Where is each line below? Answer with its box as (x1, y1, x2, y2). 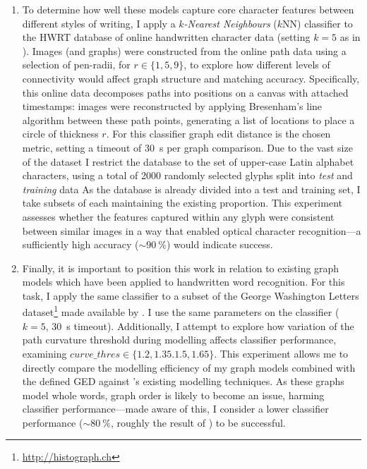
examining (22, 346, 67, 360)
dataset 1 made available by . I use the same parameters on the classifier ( (22, 303, 339, 319)
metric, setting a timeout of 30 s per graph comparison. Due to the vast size (22, 140, 353, 154)
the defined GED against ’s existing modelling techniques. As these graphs (22, 374, 344, 389)
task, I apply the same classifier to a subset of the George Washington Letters (22, 288, 359, 303)
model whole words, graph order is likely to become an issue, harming (22, 387, 325, 402)
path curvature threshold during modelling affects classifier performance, (22, 332, 337, 347)
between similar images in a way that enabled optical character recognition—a (22, 223, 361, 238)
